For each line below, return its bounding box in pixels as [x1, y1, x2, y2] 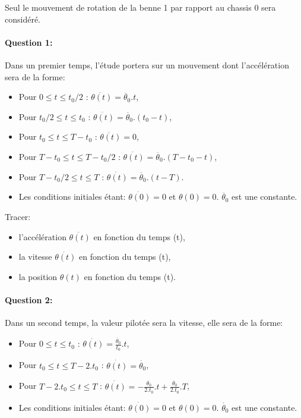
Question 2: [5, 294, 53, 306]
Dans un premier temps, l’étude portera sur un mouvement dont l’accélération [5, 58, 289, 71]
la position [18, 270, 58, 282]
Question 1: [5, 36, 53, 48]
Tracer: [5, 210, 31, 222]
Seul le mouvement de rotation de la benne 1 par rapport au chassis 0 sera [5, 1, 276, 13]
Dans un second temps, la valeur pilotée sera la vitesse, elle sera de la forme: [5, 316, 283, 329]
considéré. [5, 12, 41, 25]
